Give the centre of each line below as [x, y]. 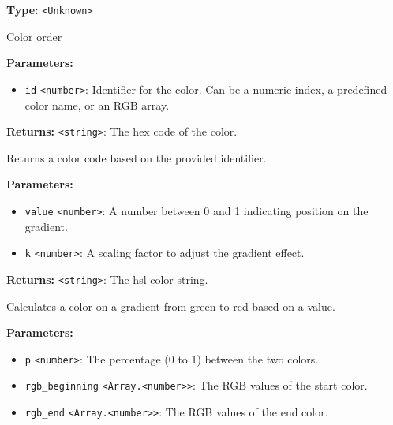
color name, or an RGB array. [97, 104]
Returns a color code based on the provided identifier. [137, 157]
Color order [34, 36]
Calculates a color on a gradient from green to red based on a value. [171, 306]
